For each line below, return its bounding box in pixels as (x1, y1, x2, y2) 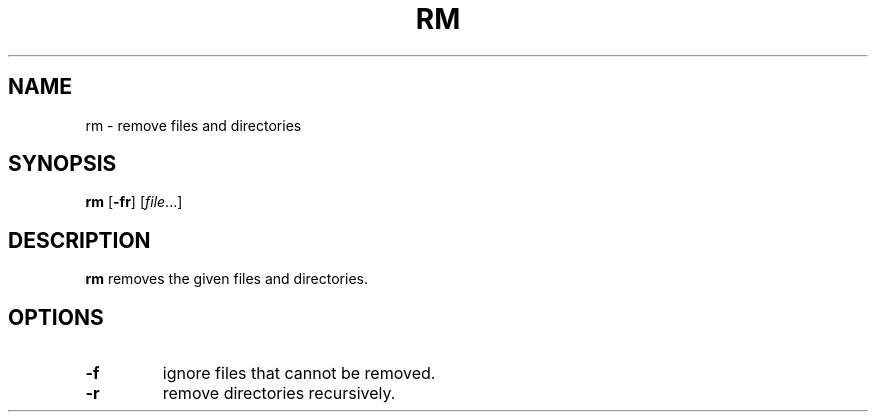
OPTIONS (8, 304, 104, 330)
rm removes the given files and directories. (85, 270, 368, 288)
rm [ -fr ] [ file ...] (85, 193, 183, 211)
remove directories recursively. (162, 383, 396, 404)
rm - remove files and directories (85, 116, 302, 134)
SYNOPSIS (8, 151, 117, 177)
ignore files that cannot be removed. (162, 363, 436, 384)
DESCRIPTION (8, 227, 151, 253)
